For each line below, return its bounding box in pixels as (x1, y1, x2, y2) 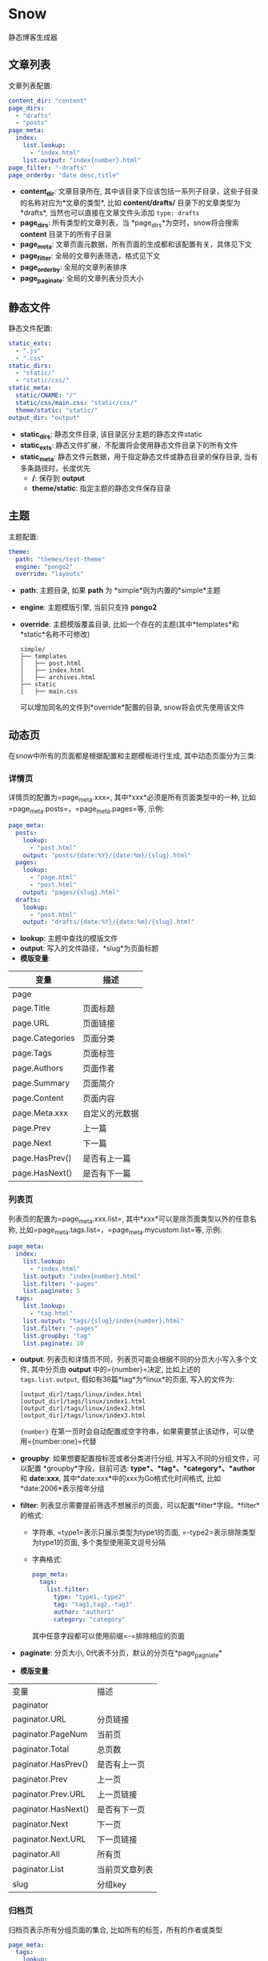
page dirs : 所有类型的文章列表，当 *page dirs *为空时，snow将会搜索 (19, 218, 239, 229)
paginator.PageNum (12, 1729, 88, 1740)
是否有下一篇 (82, 1168, 131, 1179)
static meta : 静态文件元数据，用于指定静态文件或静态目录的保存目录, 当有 (19, 452, 258, 463)
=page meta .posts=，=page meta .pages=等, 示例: (8, 804, 165, 815)
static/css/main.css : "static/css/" (15, 398, 138, 406)
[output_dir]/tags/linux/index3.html (19, 1411, 146, 1420)
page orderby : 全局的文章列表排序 (19, 262, 128, 274)
